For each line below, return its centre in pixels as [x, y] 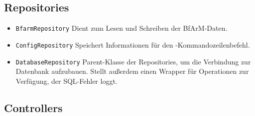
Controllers [33, 107]
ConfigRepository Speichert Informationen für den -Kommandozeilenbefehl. [133, 44]
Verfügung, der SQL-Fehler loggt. [66, 81]
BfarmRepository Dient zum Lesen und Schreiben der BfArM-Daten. [122, 28]
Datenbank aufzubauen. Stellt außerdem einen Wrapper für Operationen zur [132, 71]
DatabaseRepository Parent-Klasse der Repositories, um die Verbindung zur [133, 61]
